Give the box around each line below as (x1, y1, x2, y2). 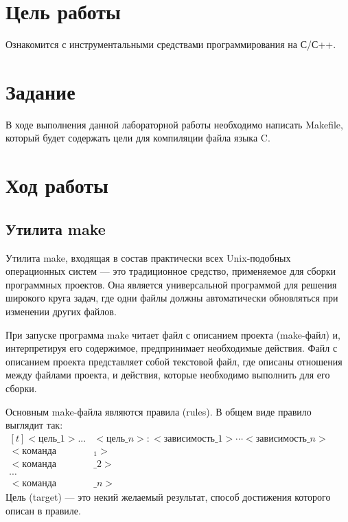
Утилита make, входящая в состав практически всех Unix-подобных (5, 250, 291, 264)
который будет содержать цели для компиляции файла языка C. (5, 130, 270, 145)
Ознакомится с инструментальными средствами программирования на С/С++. (5, 37, 336, 52)
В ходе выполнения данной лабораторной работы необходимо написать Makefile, (5, 117, 343, 131)
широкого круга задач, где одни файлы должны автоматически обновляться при (5, 291, 338, 305)
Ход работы (5, 171, 108, 199)
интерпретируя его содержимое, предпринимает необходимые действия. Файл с (5, 341, 338, 355)
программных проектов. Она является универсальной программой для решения (5, 277, 337, 291)
